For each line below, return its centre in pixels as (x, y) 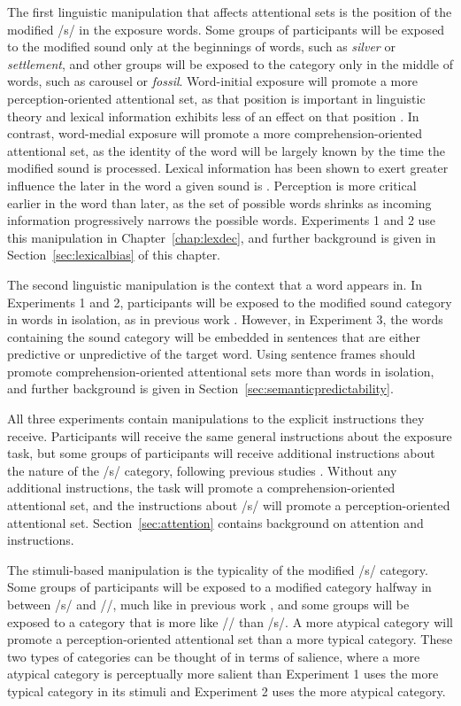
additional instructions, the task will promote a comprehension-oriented (201, 488)
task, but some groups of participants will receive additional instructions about (221, 453)
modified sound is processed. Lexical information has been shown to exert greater (228, 168)
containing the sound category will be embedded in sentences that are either (214, 336)
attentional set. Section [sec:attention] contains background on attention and (215, 522)
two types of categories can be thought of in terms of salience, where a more (214, 656)
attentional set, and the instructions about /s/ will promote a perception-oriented (229, 505)
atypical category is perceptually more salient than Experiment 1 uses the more (223, 674)
